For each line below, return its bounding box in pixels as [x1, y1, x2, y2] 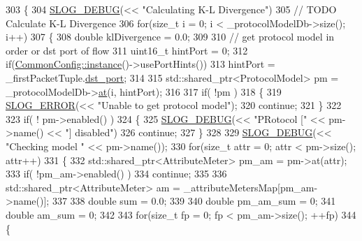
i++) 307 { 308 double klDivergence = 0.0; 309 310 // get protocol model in [6, 29, 335, 44]
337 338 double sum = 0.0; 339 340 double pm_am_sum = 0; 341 [52, 193, 336, 208]
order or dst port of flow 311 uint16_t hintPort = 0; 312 [6, 43, 248, 57]
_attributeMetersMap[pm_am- [183, 180, 318, 194]
